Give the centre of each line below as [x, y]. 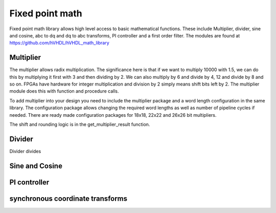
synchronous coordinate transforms [68, 198]
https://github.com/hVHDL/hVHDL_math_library [59, 43]
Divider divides [25, 151]
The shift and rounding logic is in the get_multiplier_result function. [80, 124]
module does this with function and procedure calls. [64, 91]
